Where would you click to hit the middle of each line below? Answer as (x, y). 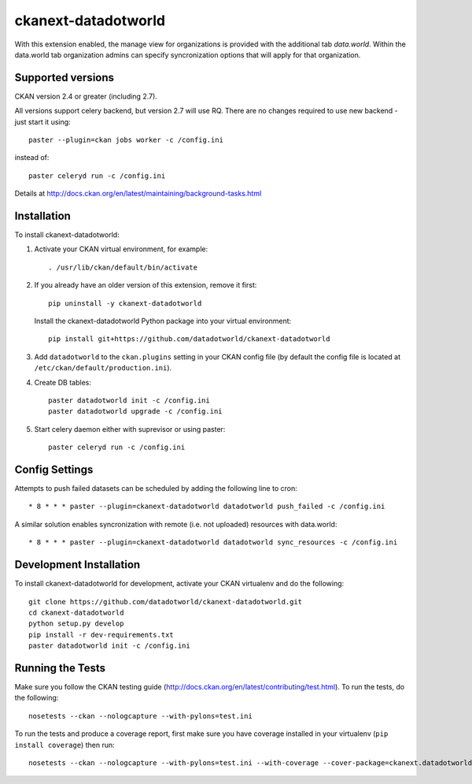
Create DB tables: (63, 382)
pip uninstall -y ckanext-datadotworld (125, 303)
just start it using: (42, 121)
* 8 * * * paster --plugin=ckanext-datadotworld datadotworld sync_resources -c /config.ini (213, 542)
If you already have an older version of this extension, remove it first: (146, 285)
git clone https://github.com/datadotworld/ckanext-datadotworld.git (166, 602)
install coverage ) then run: (65, 745)
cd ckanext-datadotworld (76, 612)
